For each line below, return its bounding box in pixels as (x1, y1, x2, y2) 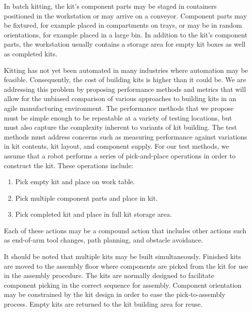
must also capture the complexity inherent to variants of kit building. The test (4, 122, 237, 132)
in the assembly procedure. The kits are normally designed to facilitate (4, 270, 214, 280)
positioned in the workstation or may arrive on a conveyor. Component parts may (4, 10, 247, 20)
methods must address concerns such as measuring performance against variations (4, 131, 247, 141)
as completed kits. (4, 48, 58, 58)
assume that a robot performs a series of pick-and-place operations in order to (4, 150, 236, 160)
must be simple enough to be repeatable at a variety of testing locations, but (4, 112, 232, 122)
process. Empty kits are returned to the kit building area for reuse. (4, 299, 203, 309)
